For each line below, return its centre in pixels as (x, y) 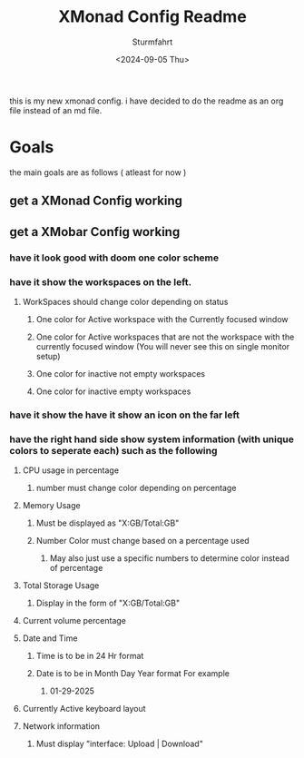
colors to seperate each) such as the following (113, 450)
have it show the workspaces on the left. (101, 281)
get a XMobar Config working (95, 232)
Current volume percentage (74, 621)
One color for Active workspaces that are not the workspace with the (165, 337)
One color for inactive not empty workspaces (121, 373)
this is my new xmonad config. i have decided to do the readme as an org (147, 101)
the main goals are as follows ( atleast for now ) (98, 172)
